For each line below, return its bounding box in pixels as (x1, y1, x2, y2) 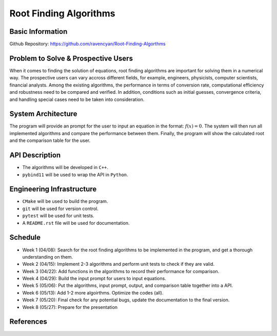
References (9, 318, 47, 326)
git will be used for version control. (22, 205, 98, 212)
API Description (9, 151, 61, 160)
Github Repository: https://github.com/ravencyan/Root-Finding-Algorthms (9, 41, 166, 47)
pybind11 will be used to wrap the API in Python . (22, 172, 128, 178)
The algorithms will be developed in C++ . (22, 164, 109, 171)
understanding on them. (22, 254, 73, 260)
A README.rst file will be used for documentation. (22, 220, 130, 226)
